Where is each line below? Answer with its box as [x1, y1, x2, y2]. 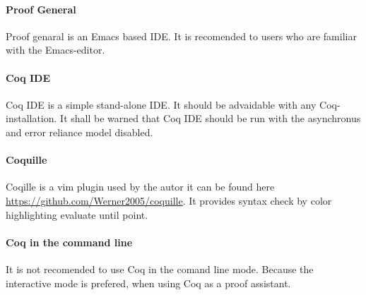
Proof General [6, 1, 76, 16]
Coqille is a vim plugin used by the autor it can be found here [6, 179, 275, 194]
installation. [6, 111, 57, 126]
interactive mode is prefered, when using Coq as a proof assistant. [6, 275, 291, 290]
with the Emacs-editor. [6, 42, 105, 57]
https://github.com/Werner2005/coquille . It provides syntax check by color [6, 193, 332, 207]
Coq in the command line [6, 234, 133, 249]
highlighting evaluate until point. [6, 207, 148, 222]
